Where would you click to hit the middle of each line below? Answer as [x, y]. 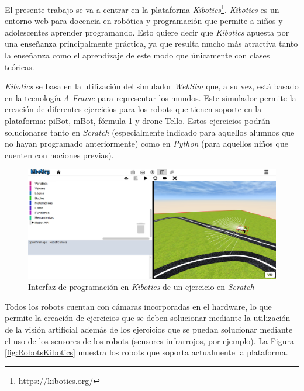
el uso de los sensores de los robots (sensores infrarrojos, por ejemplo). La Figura [150, 340]
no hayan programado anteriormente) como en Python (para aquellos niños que [146, 143]
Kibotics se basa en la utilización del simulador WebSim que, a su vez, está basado [152, 86]
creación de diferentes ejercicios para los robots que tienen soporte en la [133, 109]
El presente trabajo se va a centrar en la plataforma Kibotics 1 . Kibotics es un [142, 8]
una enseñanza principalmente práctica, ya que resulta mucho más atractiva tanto [151, 44]
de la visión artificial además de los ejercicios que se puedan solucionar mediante [149, 329]
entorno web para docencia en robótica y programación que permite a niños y [144, 21]
